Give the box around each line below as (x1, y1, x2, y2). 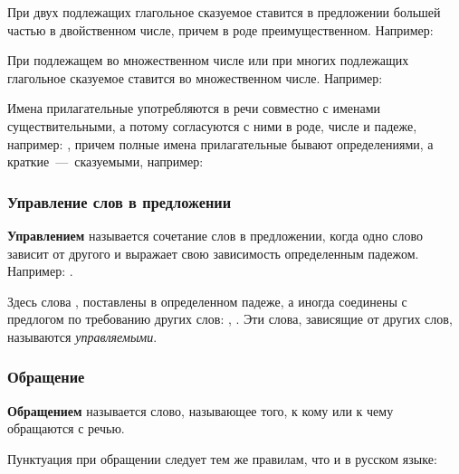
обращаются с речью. (7, 419, 125, 438)
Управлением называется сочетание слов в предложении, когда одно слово (7, 225, 424, 244)
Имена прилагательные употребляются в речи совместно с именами (7, 99, 381, 118)
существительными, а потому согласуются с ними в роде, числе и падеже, (7, 116, 417, 135)
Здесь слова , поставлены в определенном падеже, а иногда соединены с (7, 291, 407, 310)
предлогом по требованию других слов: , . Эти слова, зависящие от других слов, (7, 309, 453, 328)
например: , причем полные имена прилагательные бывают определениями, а (7, 134, 434, 153)
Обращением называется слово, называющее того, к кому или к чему (7, 401, 394, 420)
